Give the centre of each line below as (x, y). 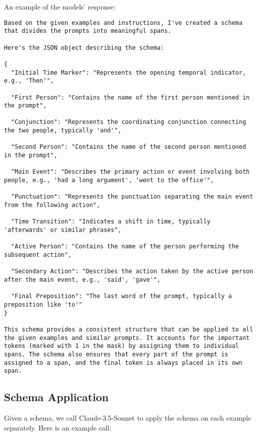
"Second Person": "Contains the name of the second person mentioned (128, 147)
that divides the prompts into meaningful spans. (88, 31)
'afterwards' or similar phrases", (63, 230)
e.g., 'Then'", (29, 81)
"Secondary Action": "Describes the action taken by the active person (132, 272)
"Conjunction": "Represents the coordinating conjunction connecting (128, 122)
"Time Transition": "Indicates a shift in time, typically (111, 222)
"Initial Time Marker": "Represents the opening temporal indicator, (128, 72)
